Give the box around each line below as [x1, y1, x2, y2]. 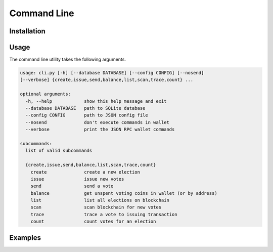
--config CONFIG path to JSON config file [25, 112, 149, 118]
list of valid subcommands [25, 148, 93, 154]
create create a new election [30, 169, 140, 175]
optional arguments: [20, 91, 71, 97]
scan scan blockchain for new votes [30, 204, 162, 210]
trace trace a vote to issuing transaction [30, 212, 177, 217]
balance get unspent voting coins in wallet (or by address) [30, 190, 217, 196]
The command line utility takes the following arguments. [9, 56, 126, 63]
